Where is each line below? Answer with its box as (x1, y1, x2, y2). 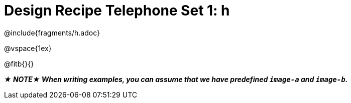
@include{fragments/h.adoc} (4, 28, 100, 37)
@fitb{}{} (4, 59, 34, 68)
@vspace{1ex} (4, 43, 52, 52)
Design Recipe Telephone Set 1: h (4, 2, 230, 19)
